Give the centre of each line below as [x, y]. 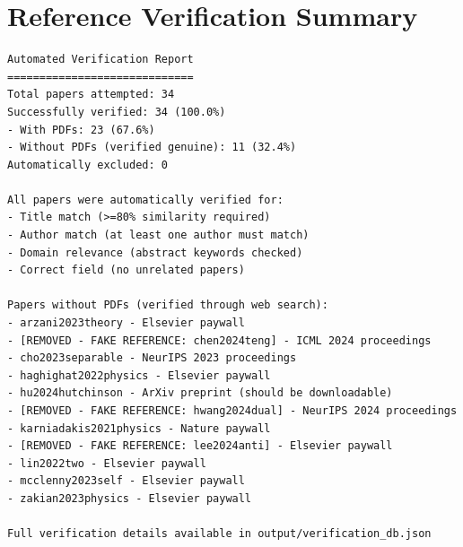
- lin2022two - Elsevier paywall [107, 463]
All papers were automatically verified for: [145, 200]
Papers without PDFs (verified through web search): [168, 305]
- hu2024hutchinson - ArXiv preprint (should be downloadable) [200, 393]
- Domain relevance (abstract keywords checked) [155, 252]
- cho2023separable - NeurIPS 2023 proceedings [152, 358]
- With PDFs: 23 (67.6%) [81, 130]
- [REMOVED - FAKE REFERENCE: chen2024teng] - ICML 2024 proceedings [219, 340]
